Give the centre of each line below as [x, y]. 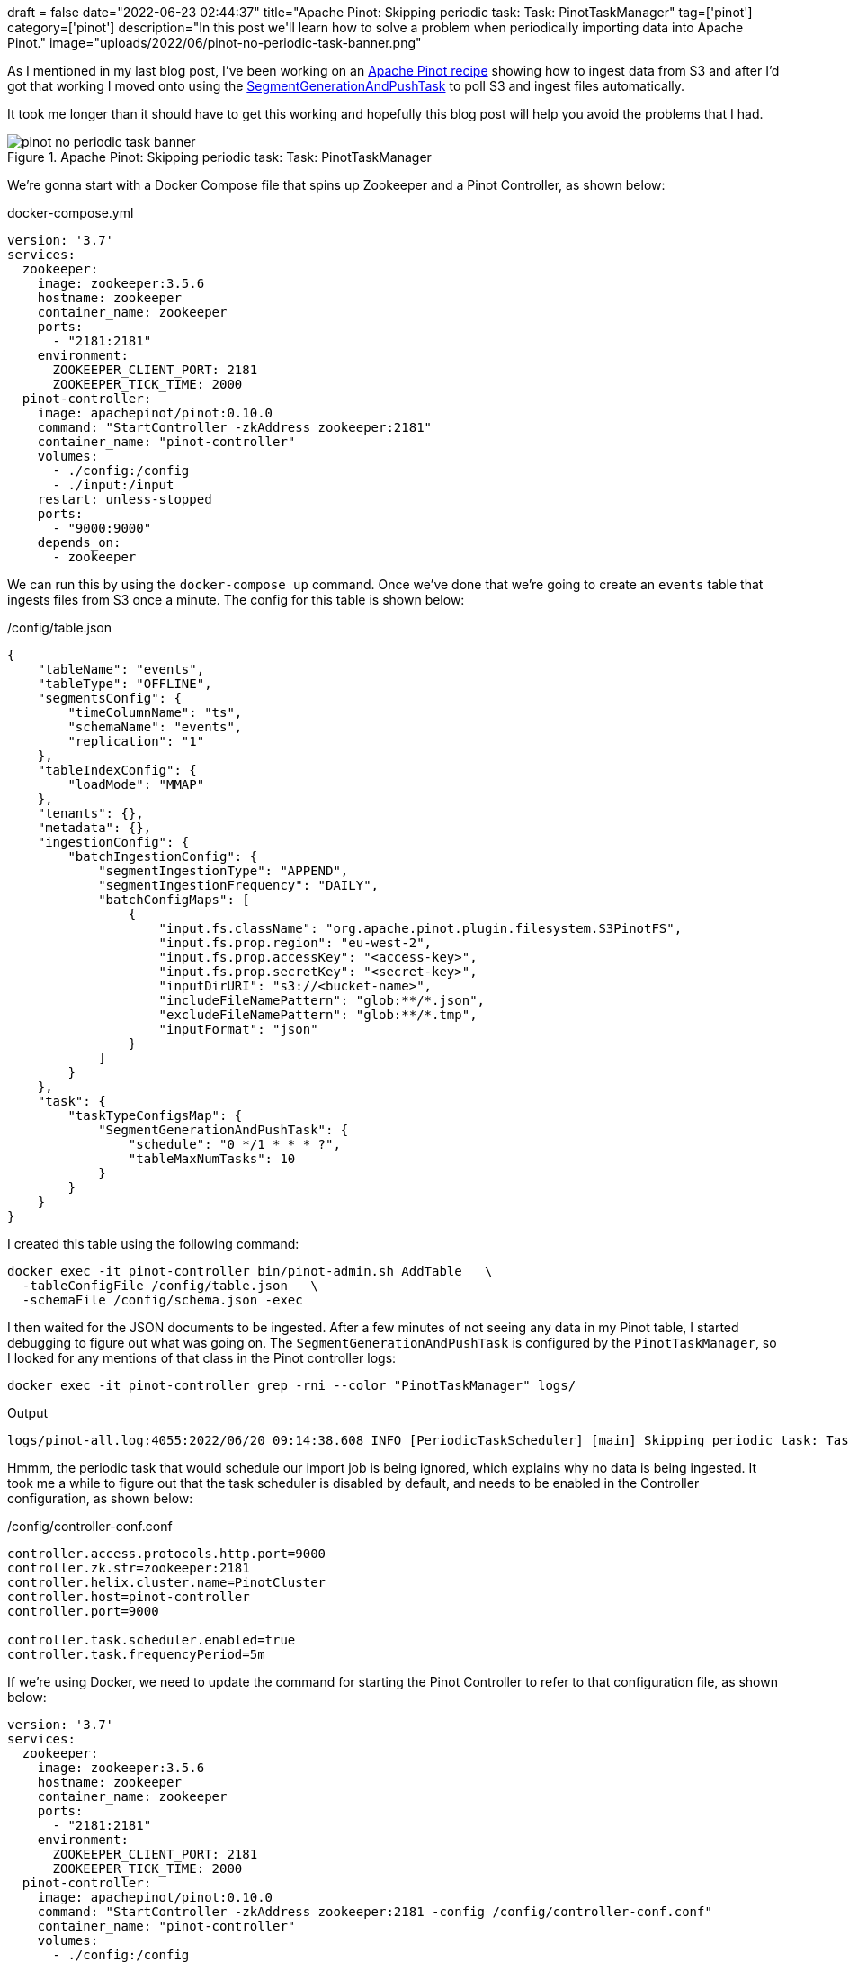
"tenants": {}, [90, 813]
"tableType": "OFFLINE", [125, 684]
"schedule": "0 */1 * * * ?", [234, 1144]
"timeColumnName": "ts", [155, 712]
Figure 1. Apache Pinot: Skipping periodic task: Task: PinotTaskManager [219, 157]
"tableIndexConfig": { [117, 770]
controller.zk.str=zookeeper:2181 [129, 1568]
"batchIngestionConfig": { [163, 856]
